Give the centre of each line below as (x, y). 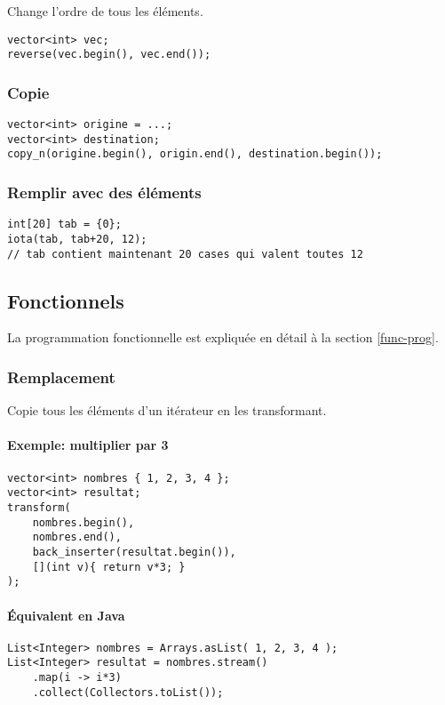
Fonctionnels (66, 300)
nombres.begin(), (83, 522)
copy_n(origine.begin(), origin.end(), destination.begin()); (195, 154)
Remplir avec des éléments (104, 192)
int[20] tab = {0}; (64, 224)
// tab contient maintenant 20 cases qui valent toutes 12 (185, 254)
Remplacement (61, 377)
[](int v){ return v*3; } (109, 567)
